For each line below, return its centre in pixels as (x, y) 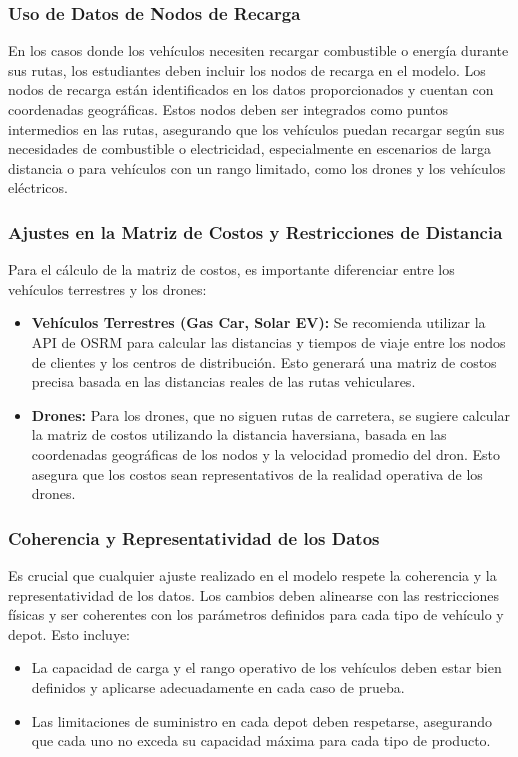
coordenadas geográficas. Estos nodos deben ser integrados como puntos (228, 109)
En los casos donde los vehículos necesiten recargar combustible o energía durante (258, 50)
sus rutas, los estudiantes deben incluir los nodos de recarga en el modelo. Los (247, 69)
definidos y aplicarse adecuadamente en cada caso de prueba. (218, 686)
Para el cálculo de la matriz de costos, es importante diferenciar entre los (231, 269)
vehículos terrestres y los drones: (107, 288)
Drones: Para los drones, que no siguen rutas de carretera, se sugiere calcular (271, 414)
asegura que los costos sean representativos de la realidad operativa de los (257, 473)
